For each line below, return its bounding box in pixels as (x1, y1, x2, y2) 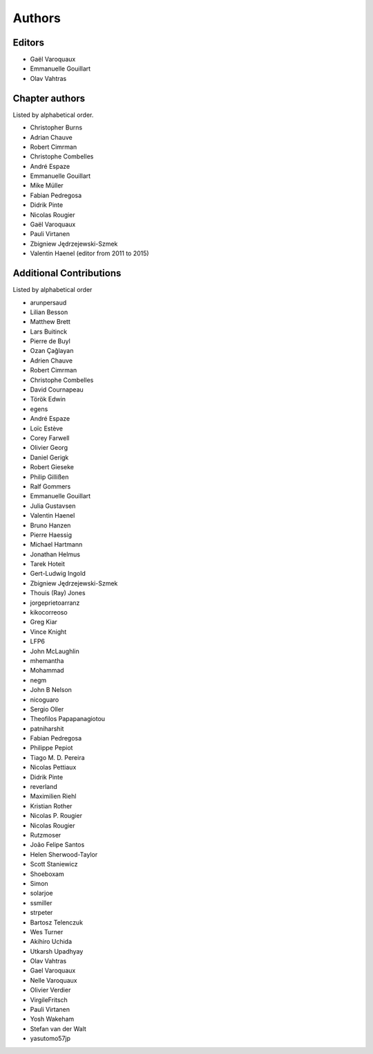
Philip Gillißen (30, 473, 69, 481)
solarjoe (30, 889, 53, 898)
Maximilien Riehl (30, 792, 77, 801)
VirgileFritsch (30, 995, 68, 1003)
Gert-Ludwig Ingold (30, 570, 86, 578)
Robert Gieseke (30, 463, 75, 471)
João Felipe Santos (30, 841, 85, 849)
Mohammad (30, 666, 65, 675)
